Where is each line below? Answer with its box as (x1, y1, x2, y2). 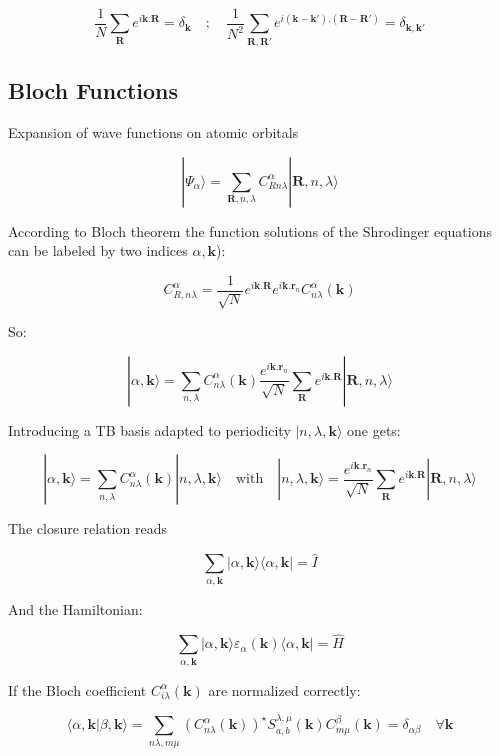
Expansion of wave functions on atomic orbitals (8, 122, 299, 142)
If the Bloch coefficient (8, 679, 147, 700)
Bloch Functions (8, 75, 179, 106)
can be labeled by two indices (8, 240, 188, 261)
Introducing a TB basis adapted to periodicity (8, 419, 291, 440)
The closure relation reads (8, 518, 167, 539)
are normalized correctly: (208, 679, 361, 700)
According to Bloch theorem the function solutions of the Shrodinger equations (8, 220, 493, 241)
